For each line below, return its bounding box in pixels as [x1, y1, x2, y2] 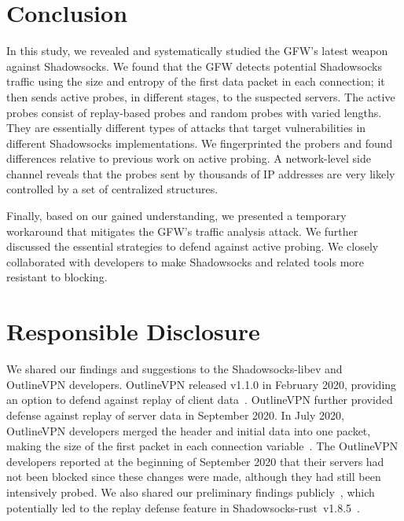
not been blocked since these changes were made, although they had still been [6, 468, 381, 485]
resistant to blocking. [6, 269, 108, 285]
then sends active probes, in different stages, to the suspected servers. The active [6, 88, 395, 105]
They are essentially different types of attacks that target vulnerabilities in [6, 119, 366, 136]
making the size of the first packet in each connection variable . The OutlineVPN [6, 438, 398, 454]
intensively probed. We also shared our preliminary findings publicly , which [6, 483, 375, 500]
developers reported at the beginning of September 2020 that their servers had [6, 453, 384, 469]
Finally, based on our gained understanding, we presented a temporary [6, 207, 347, 224]
